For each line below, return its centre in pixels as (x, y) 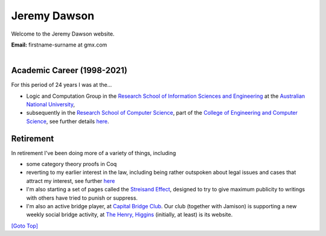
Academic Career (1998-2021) (69, 70)
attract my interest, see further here (71, 180)
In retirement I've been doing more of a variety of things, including (94, 153)
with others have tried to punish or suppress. (82, 198)
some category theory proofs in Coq (72, 164)
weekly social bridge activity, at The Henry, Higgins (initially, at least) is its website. (129, 215)
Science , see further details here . (68, 121)
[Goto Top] (25, 226)
